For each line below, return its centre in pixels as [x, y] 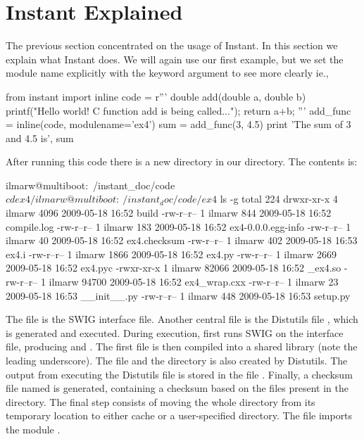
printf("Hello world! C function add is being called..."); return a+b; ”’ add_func [178, 110]
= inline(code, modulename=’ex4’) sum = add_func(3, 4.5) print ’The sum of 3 [178, 124]
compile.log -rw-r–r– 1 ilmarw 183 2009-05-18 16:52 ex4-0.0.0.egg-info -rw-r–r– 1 [178, 226]
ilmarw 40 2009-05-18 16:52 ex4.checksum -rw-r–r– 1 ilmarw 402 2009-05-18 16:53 [182, 240]
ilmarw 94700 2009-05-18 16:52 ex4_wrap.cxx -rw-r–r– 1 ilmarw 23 [194, 282]
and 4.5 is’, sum [40, 138]
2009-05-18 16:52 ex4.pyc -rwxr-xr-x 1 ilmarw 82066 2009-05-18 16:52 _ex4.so [174, 268]
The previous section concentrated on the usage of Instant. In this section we [172, 45]
